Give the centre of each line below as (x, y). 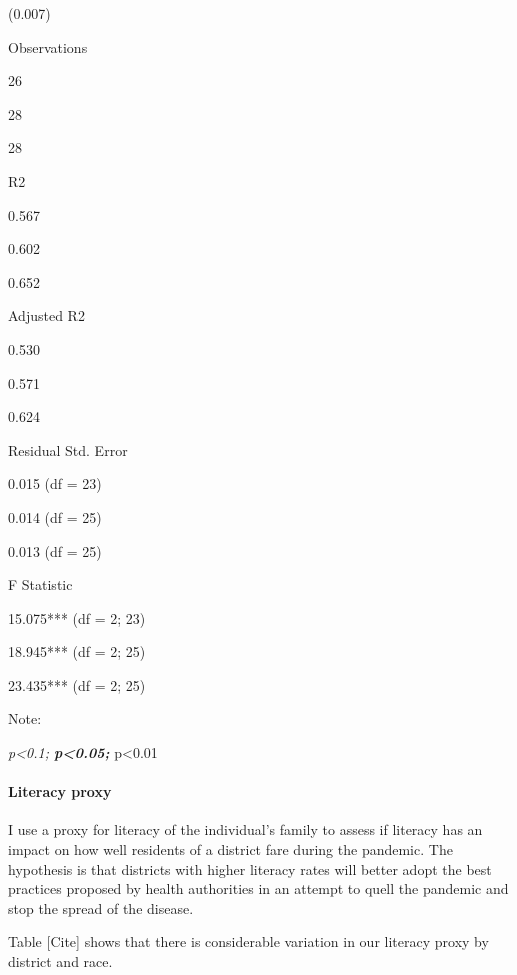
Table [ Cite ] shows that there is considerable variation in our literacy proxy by (248, 941)
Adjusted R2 (46, 315)
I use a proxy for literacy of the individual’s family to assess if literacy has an (245, 829)
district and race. (60, 961)
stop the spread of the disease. (101, 907)
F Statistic (40, 584)
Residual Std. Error (68, 449)
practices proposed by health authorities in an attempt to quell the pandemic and (258, 888)
